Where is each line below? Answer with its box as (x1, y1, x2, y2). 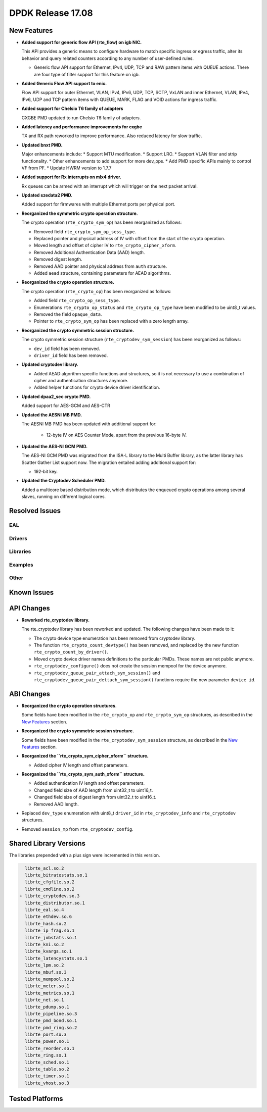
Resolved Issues (9, 506, 61, 515)
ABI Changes (9, 690, 50, 698)
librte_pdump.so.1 (25, 1004, 69, 1010)
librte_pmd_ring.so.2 (25, 1025, 78, 1030)
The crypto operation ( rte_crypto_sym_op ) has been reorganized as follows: (21, 219, 182, 225)
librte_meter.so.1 (25, 983, 69, 989)
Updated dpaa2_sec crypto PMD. (21, 394, 91, 400)
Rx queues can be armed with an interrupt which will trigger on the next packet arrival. (21, 183, 198, 189)
